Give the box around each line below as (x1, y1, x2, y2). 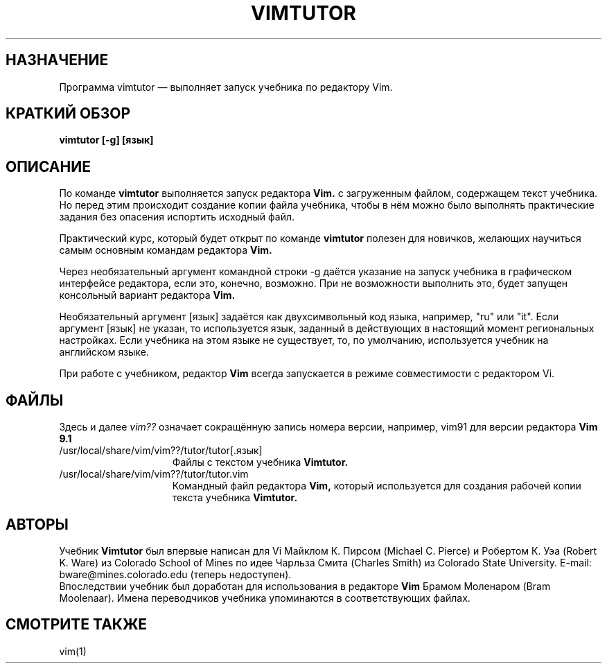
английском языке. (59, 346, 149, 358)
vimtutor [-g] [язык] (59, 134, 154, 146)
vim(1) (59, 645, 87, 657)
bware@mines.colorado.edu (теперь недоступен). (59, 568, 292, 580)
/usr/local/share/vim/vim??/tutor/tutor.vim (59, 468, 249, 480)
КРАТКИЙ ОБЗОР (6, 105, 130, 123)
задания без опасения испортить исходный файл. (59, 211, 295, 223)
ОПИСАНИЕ (6, 157, 91, 175)
